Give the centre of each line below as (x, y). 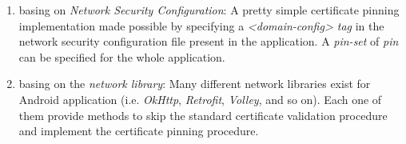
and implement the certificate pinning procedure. (139, 131)
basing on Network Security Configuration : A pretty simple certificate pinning (209, 10)
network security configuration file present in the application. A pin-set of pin (209, 41)
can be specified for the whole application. (122, 56)
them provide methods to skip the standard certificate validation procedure (203, 115)
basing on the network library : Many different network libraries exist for (195, 84)
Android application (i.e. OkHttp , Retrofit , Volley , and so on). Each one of (200, 99)
